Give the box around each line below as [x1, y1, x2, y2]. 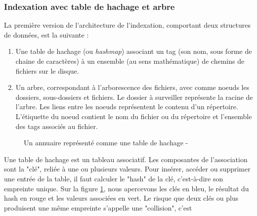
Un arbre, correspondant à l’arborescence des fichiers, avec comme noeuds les [15, 82, 250, 92]
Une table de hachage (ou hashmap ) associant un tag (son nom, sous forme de [15, 46, 252, 56]
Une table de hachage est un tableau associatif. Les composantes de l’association [4, 154, 248, 164]
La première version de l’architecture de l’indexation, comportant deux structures [4, 20, 251, 30]
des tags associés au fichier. [15, 121, 98, 131]
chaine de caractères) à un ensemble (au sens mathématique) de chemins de [15, 56, 245, 66]
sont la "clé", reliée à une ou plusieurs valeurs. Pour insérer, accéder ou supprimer [4, 164, 251, 174]
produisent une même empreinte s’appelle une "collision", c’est [4, 202, 192, 213]
